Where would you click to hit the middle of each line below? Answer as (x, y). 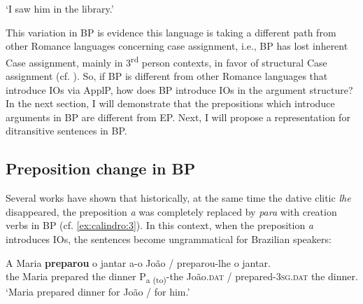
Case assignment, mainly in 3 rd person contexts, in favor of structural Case (166, 61)
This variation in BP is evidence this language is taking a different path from (171, 32)
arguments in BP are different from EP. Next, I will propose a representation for (178, 117)
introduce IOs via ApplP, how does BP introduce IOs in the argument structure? (179, 89)
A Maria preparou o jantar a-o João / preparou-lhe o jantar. (138, 262)
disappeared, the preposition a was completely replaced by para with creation (171, 211)
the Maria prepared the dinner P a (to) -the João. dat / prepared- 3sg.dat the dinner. (182, 277)
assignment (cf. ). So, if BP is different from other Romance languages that (167, 76)
